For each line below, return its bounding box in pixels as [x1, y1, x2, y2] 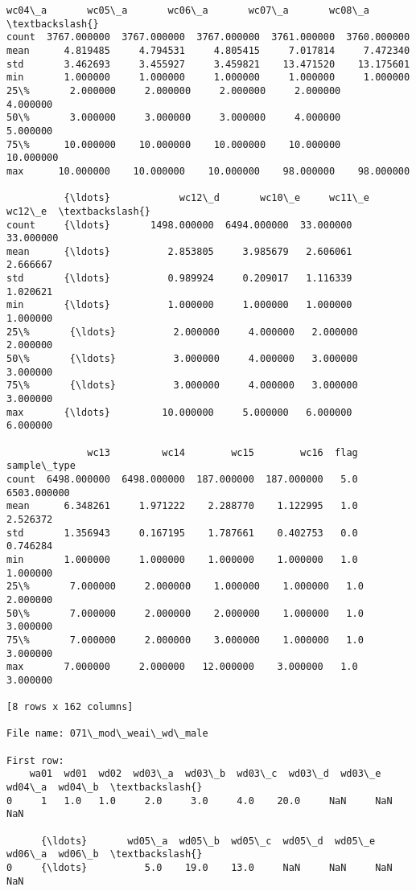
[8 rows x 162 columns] [6, 701, 134, 713]
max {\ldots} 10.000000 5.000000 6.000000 [6, 406, 352, 418]
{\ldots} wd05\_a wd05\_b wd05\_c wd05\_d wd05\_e [40, 835, 376, 847]
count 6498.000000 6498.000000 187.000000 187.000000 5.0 [6, 473, 358, 485]
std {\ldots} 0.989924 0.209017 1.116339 [6, 273, 352, 285]
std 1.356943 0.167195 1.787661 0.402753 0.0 [6, 527, 358, 539]
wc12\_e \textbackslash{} [6, 205, 150, 217]
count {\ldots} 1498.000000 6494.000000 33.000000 [6, 219, 352, 231]
